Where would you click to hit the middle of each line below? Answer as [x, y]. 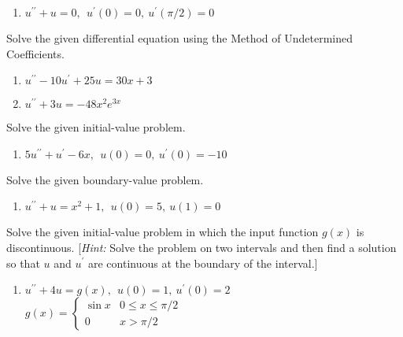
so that [23, 263]
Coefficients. [35, 53]
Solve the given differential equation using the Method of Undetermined [180, 38]
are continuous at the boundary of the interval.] [203, 263]
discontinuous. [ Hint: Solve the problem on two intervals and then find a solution [201, 247]
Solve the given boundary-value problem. [105, 179]
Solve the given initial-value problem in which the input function [163, 232]
